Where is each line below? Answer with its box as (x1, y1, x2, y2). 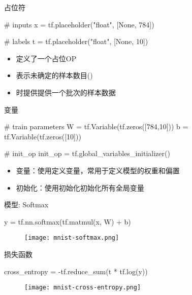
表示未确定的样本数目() (16, 70, 93, 81)
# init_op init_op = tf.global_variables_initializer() (4, 148, 170, 159)
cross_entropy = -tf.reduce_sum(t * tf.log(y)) (4, 266, 148, 276)
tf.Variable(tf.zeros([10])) (4, 131, 81, 141)
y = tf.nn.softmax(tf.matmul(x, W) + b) (4, 216, 131, 227)
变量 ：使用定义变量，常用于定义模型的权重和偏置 (16, 165, 180, 175)
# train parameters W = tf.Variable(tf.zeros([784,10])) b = (4, 121, 188, 132)
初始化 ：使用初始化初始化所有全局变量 (16, 182, 144, 193)
